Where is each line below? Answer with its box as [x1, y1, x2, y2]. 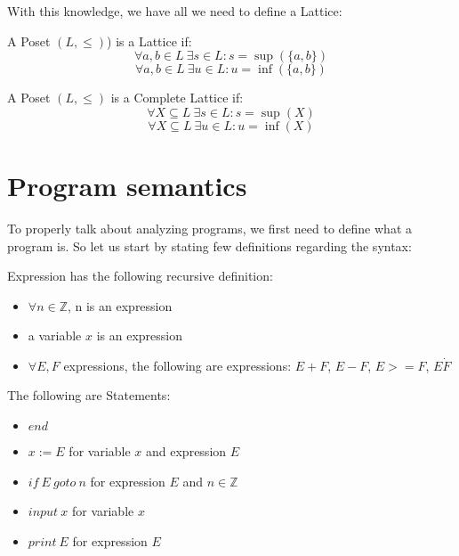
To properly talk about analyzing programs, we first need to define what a [7, 218, 412, 237]
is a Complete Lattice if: [110, 88, 244, 107]
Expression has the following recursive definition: [7, 266, 273, 285]
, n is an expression [67, 296, 173, 315]
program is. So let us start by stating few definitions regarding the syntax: [7, 236, 412, 255]
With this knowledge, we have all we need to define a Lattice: [7, 2, 342, 20]
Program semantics [7, 167, 247, 203]
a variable [28, 326, 82, 345]
